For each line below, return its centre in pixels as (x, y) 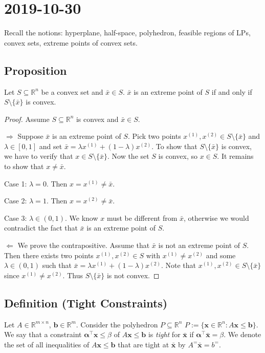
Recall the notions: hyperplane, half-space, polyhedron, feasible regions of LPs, (127, 33)
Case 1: (16, 183)
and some (221, 255)
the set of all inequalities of (47, 344)
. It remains (235, 156)
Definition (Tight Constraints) (86, 303)
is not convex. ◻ (133, 275)
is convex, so (178, 156)
